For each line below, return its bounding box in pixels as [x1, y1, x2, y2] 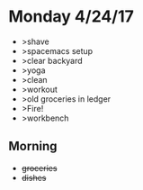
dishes [21, 172, 47, 183]
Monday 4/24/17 [8, 6, 134, 27]
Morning [8, 139, 58, 154]
